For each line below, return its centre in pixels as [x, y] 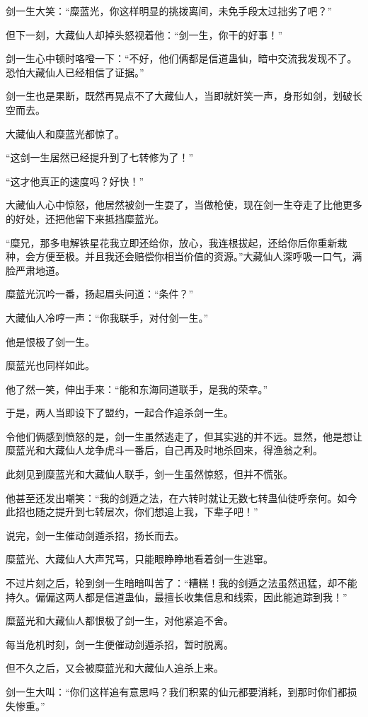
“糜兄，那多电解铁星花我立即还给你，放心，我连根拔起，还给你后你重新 [172, 242]
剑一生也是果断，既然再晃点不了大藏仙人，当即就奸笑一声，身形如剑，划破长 [184, 96]
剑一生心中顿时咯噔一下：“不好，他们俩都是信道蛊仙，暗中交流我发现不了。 [182, 58]
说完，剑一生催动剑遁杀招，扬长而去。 [95, 535]
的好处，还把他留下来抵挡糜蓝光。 [85, 218]
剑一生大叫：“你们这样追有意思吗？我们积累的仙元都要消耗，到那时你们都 [177, 692]
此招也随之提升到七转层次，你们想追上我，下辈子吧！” [132, 512]
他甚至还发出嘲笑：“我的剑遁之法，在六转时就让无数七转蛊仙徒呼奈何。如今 [182, 497]
